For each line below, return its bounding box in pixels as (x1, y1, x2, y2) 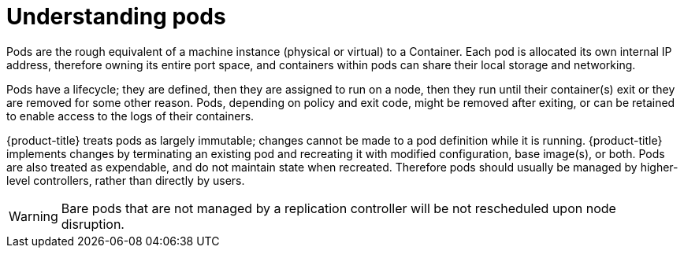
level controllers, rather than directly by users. (6, 173, 245, 187)
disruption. (61, 215, 125, 232)
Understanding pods (6, 3, 226, 30)
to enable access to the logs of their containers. (6, 109, 255, 123)
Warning (9, 208, 58, 224)
